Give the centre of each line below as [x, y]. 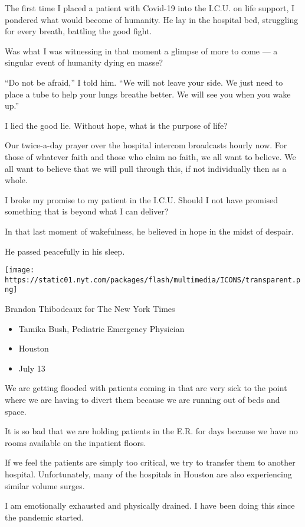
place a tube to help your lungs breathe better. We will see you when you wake [148, 94]
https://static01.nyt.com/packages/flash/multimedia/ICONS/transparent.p [153, 280]
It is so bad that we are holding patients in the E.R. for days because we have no [151, 431]
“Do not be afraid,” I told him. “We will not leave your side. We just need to [144, 82]
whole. [16, 180]
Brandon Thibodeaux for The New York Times [90, 309]
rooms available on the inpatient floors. [76, 442]
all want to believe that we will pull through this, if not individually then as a [146, 168]
